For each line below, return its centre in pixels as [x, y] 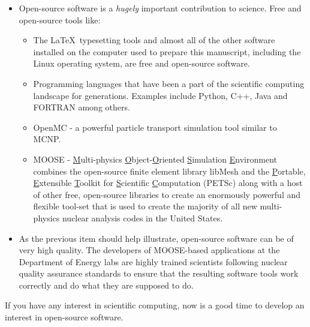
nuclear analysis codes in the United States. [142, 217]
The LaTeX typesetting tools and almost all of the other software [154, 40]
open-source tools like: [60, 19]
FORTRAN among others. [82, 107]
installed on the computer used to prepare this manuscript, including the [167, 51]
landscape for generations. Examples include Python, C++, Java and [160, 95]
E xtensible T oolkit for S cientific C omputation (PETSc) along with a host [168, 183]
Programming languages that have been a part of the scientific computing [169, 83]
